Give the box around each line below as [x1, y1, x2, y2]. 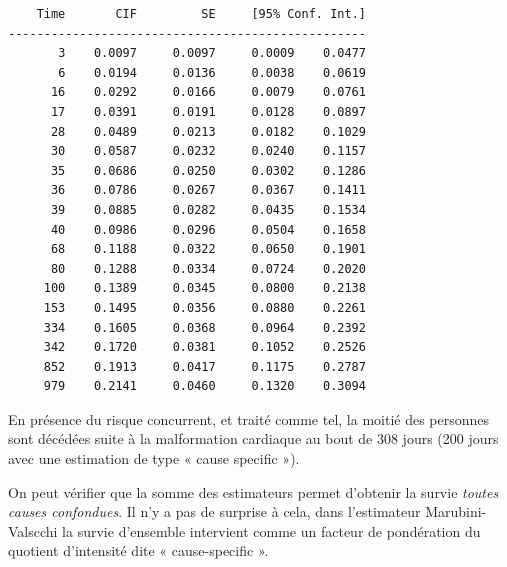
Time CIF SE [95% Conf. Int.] [36, 7, 366, 21]
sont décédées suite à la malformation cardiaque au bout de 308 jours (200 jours [8, 428, 499, 449]
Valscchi [8, 520, 58, 541]
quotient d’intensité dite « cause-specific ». [8, 540, 269, 561]
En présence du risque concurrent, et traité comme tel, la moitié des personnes [8, 408, 490, 429]
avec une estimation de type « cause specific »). [8, 448, 300, 469]
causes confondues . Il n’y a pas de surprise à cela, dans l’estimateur [8, 501, 421, 522]
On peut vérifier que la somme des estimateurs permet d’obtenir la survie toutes [8, 481, 499, 502]
